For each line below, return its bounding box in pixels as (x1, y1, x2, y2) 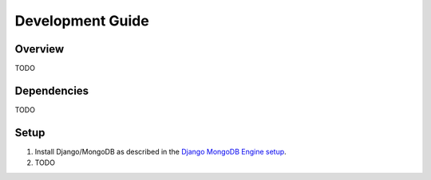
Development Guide (14, 12, 149, 29)
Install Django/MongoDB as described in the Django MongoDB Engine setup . (34, 147, 287, 156)
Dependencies (14, 84, 89, 97)
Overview (14, 42, 65, 56)
